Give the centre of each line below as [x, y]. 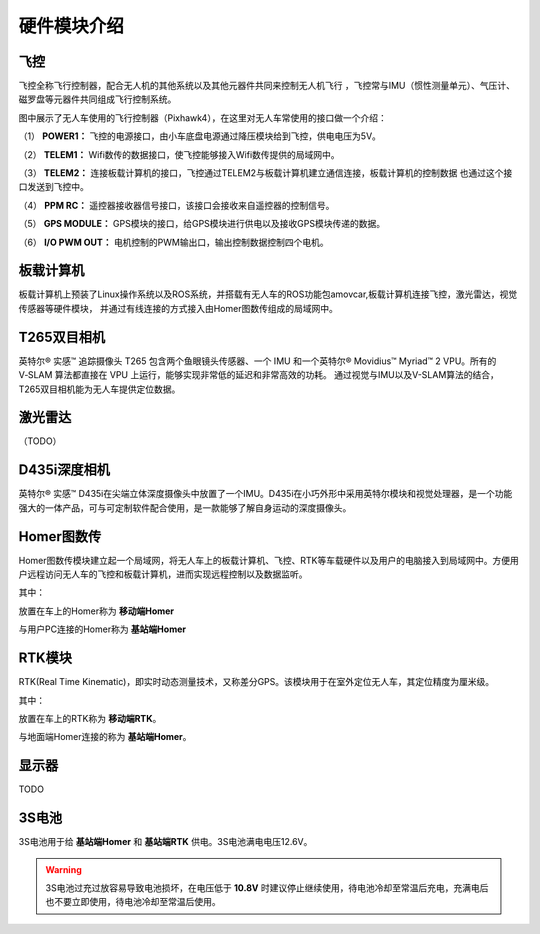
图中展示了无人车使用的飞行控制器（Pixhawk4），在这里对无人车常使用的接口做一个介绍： [202, 117]
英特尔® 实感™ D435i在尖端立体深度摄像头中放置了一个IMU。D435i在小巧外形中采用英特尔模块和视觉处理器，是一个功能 [265, 494]
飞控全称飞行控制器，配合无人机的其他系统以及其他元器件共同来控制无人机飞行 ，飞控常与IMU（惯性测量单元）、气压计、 [266, 86]
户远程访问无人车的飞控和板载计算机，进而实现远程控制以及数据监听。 [163, 574]
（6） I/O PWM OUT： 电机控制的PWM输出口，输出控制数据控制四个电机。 [173, 242]
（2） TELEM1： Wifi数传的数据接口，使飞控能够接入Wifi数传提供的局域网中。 [179, 154]
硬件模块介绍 [71, 26]
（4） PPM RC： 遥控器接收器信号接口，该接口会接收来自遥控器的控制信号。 [176, 205]
